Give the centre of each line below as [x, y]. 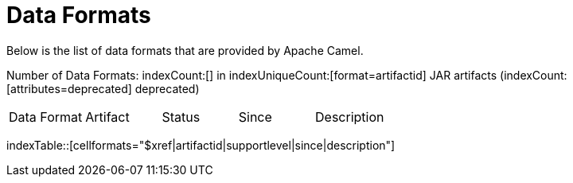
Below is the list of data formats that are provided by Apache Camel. [185, 50]
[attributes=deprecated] [69, 88]
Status [181, 117]
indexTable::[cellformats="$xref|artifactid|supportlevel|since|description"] [201, 145]
